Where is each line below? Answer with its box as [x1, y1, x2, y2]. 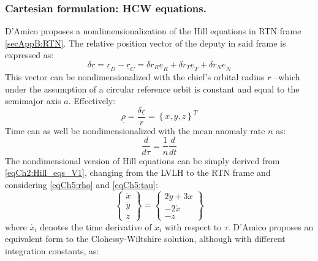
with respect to [164, 220, 222, 233]
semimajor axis [5, 94, 61, 107]
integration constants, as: [5, 244, 99, 257]
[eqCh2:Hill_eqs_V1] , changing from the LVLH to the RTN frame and [5, 166, 271, 179]
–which [274, 70, 300, 83]
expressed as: [5, 48, 54, 61]
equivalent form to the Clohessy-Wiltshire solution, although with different [5, 232, 286, 245]
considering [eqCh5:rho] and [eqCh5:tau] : [5, 178, 158, 191]
